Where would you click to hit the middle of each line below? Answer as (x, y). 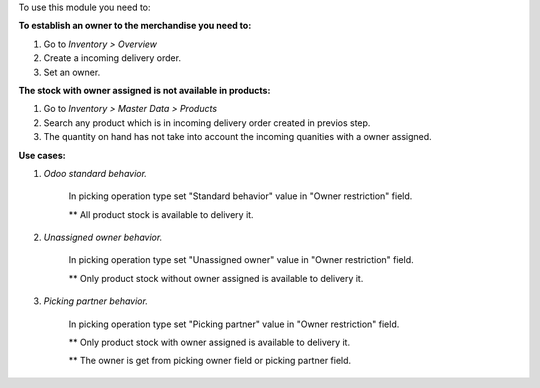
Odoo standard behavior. (95, 173)
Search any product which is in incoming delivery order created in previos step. (207, 122)
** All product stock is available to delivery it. (161, 214)
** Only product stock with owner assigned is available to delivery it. (209, 342)
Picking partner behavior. (96, 301)
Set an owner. (72, 72)
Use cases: (42, 155)
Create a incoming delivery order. (112, 58)
